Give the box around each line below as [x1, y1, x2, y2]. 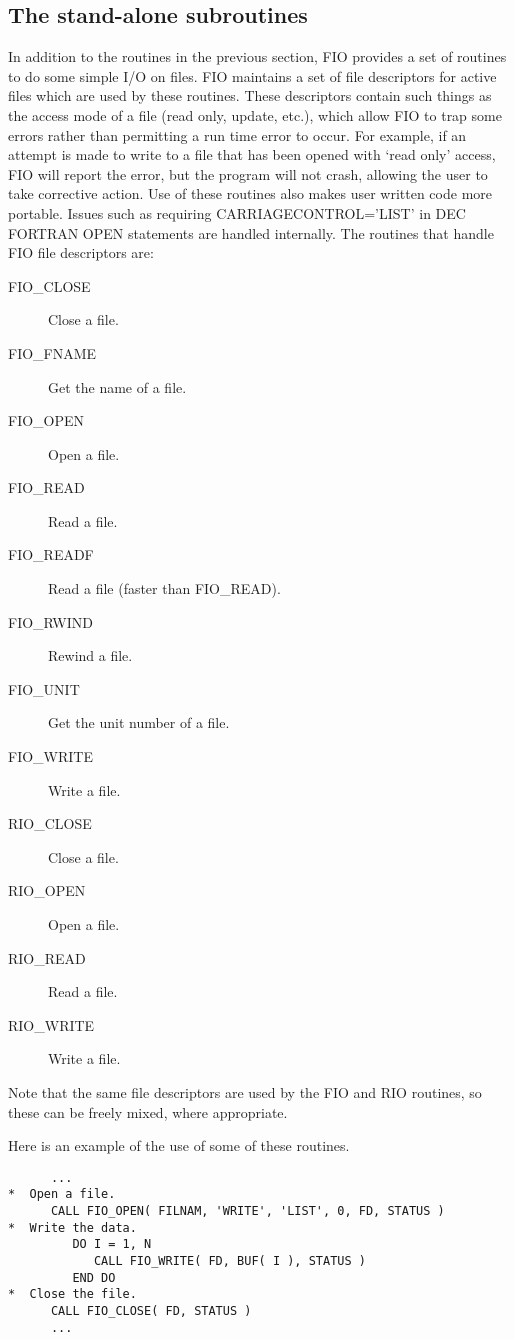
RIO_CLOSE [8, 813, 92, 834]
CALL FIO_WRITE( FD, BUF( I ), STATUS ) [93, 1254, 366, 1269]
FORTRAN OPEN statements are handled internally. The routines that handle [8, 222, 494, 243]
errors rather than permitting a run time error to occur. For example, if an [8, 124, 467, 145]
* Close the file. [8, 1287, 137, 1302]
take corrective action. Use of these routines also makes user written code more [8, 183, 492, 204]
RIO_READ [8, 947, 86, 968]
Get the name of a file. [48, 376, 187, 397]
